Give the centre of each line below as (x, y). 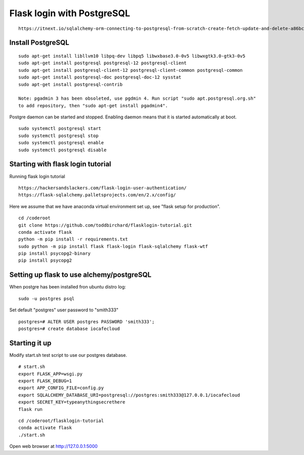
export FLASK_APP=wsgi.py (51, 374)
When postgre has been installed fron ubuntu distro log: (68, 287)
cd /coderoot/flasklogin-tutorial (61, 421)
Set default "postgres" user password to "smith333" (64, 310)
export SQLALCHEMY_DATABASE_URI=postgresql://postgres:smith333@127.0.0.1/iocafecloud (129, 395)
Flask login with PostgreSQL (70, 13)
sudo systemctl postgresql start (60, 129)
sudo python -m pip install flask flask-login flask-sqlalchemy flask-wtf (113, 246)
